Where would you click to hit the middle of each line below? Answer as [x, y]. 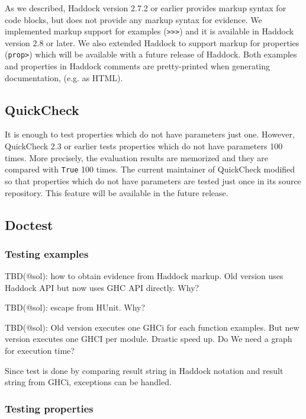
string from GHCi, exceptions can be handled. [88, 382]
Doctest [29, 224]
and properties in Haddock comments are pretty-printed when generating [138, 66]
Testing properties [49, 408]
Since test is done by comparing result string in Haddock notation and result [144, 370]
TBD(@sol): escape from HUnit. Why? [75, 307]
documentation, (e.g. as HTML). [64, 77]
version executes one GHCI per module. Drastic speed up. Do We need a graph [149, 339]
